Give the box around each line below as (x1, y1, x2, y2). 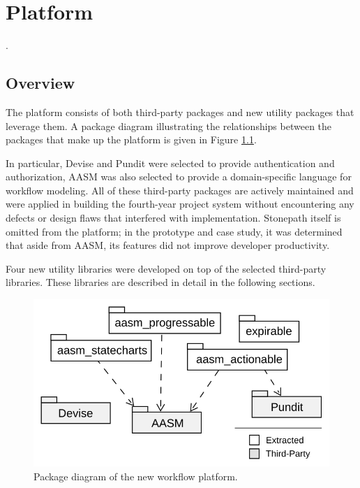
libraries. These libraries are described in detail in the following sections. (6, 275, 315, 289)
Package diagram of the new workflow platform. (33, 469, 238, 484)
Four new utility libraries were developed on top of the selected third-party (6, 261, 327, 275)
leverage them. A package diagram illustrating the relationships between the (6, 118, 332, 133)
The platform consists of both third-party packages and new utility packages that (6, 104, 354, 119)
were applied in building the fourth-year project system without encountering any (6, 196, 354, 211)
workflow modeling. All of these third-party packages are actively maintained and (6, 182, 354, 197)
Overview (6, 72, 75, 94)
